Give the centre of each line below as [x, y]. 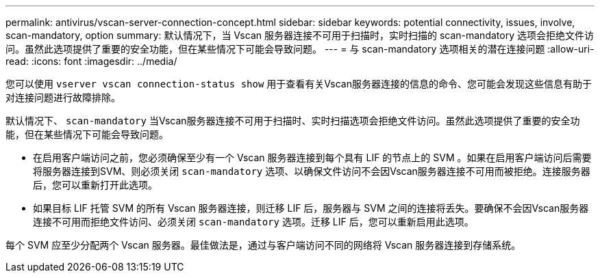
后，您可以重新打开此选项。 [95, 185]
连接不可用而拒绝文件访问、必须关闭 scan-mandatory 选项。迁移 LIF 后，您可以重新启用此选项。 [253, 222]
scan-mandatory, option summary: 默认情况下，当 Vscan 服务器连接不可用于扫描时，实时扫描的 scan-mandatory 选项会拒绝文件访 [300, 35]
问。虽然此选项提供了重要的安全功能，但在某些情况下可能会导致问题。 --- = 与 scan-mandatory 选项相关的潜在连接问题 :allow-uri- [300, 49]
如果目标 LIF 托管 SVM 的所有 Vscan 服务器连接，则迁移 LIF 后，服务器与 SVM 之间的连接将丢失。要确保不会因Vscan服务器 [311, 208]
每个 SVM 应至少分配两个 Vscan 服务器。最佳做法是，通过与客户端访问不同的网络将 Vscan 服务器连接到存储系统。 [263, 245]
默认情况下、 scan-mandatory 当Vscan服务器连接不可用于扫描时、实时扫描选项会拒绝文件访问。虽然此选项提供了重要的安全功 [293, 121]
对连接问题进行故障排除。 [63, 97]
